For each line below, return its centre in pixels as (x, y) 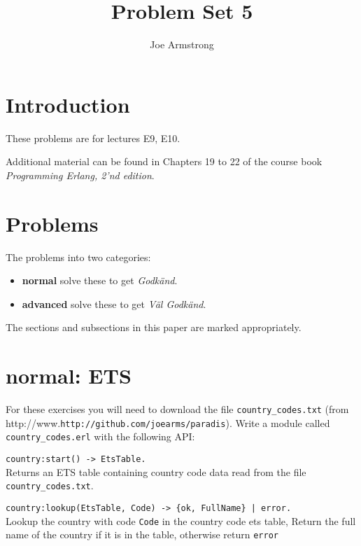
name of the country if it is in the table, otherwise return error (142, 534)
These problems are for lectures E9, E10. (93, 138)
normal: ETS (69, 376)
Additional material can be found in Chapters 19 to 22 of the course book (164, 161)
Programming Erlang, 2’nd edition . (80, 175)
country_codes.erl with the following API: (100, 436)
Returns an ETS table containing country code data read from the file (156, 471)
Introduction (68, 104)
